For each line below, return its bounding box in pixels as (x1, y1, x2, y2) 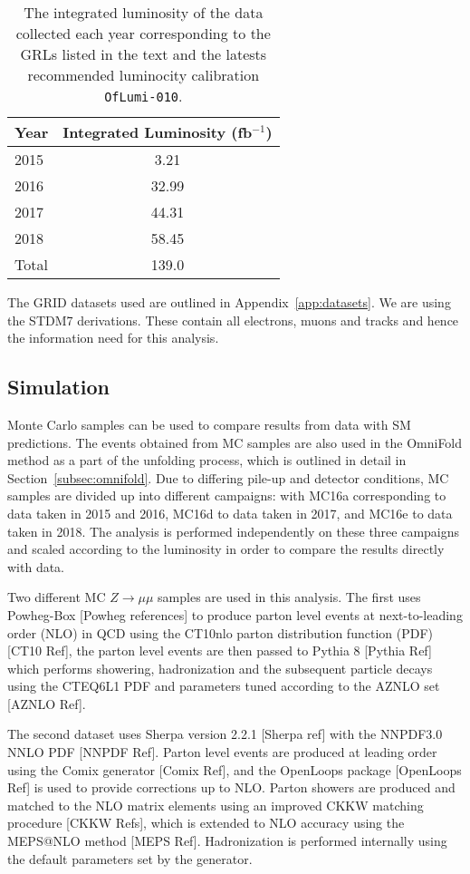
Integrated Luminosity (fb (62, 121, 253, 142)
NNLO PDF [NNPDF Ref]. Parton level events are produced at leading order (7, 743, 437, 762)
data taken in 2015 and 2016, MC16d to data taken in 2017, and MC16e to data (7, 503, 453, 522)
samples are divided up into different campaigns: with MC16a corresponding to (7, 486, 446, 505)
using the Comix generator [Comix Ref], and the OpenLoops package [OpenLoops (7, 760, 462, 779)
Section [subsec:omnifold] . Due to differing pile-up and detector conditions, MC (7, 468, 449, 487)
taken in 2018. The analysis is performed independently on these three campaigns (7, 521, 460, 540)
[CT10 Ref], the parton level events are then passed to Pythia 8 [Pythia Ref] (7, 641, 432, 660)
